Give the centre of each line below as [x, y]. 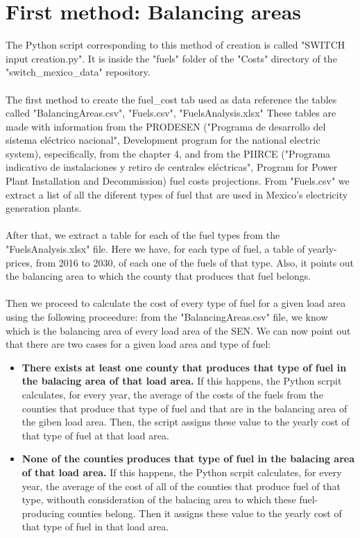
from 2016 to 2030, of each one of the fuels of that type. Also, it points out [195, 262]
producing [43, 513]
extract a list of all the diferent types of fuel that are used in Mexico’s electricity [177, 194]
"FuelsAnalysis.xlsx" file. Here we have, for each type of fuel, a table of [155, 249]
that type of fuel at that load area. [95, 435]
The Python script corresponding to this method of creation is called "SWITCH [175, 45]
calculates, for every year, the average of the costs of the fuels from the [172, 394]
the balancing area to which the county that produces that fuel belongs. [158, 276]
